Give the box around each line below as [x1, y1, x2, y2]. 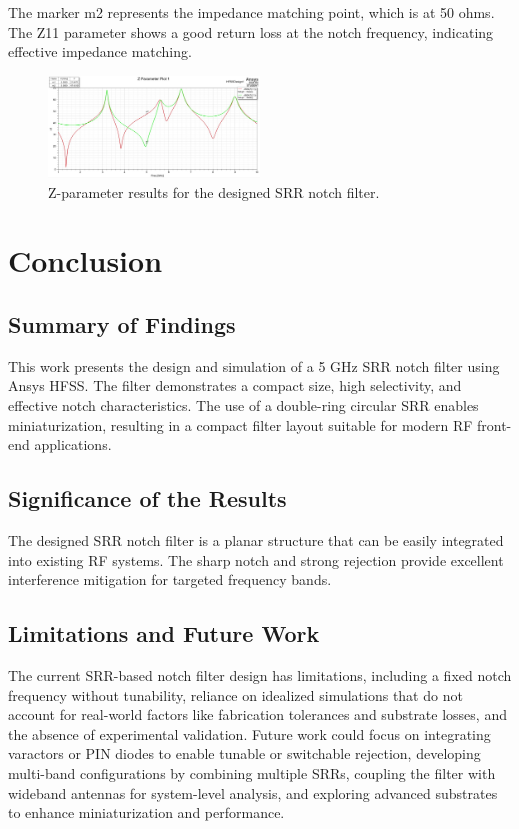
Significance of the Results [8, 483, 287, 514]
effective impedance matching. [8, 41, 192, 62]
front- [476, 414, 512, 435]
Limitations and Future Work [8, 618, 320, 649]
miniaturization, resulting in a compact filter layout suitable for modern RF [8, 414, 473, 435]
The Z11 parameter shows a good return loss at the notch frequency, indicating [8, 21, 494, 42]
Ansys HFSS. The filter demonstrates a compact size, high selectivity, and [8, 375, 462, 396]
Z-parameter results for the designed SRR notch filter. [48, 181, 380, 202]
